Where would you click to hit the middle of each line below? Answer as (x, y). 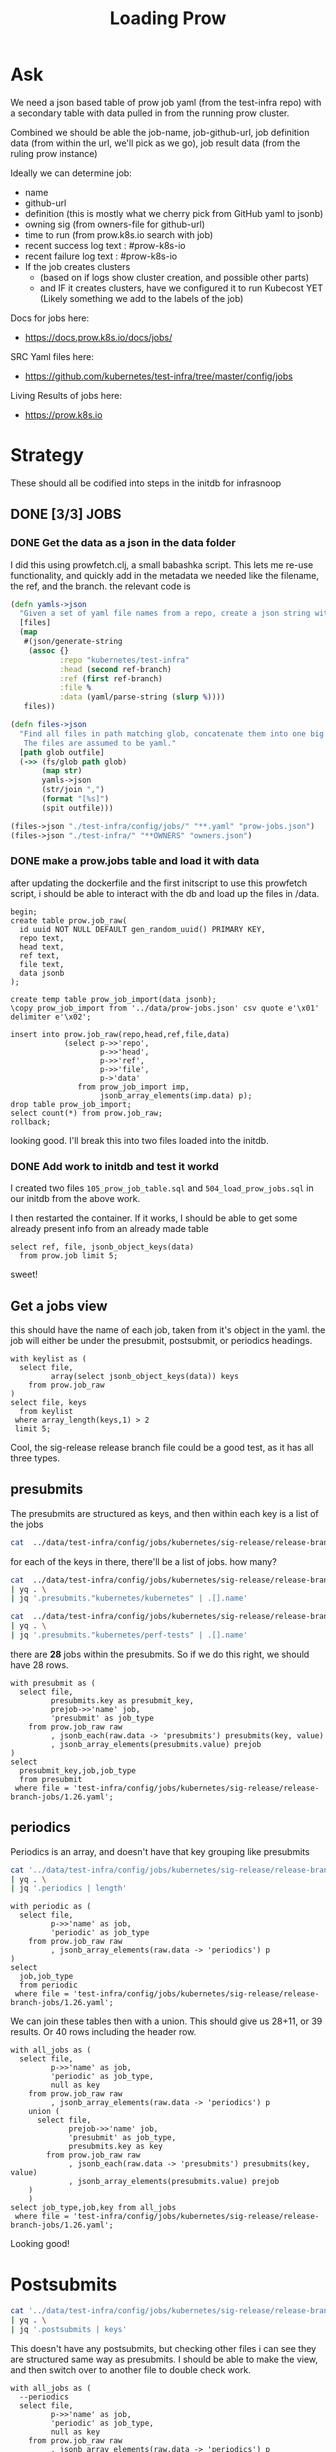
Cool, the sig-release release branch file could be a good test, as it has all (162, 1447)
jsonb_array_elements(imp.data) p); (176, 1095)
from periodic (48, 1985)
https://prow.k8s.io (63, 414)
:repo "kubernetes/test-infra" (124, 660)
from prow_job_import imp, (133, 1087)
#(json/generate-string (73, 642)
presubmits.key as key (115, 2147)
